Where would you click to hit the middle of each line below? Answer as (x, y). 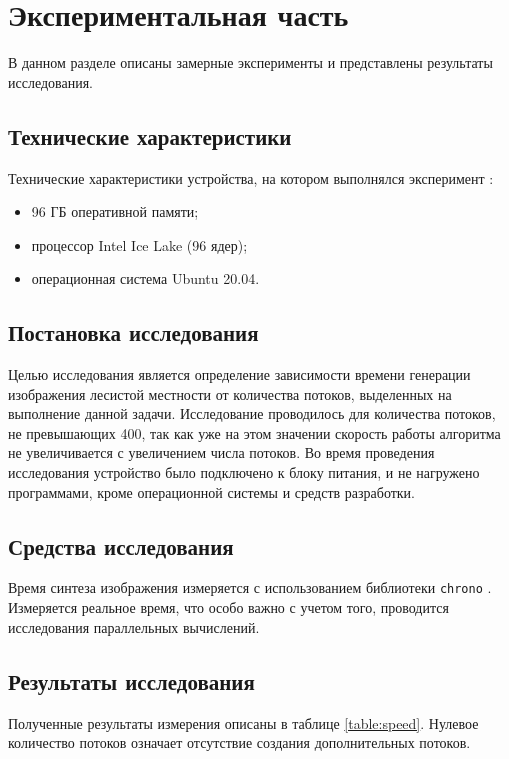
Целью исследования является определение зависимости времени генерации (239, 374)
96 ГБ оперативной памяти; (115, 211)
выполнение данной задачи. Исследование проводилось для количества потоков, (252, 413)
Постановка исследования (133, 332)
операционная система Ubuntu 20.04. (145, 278)
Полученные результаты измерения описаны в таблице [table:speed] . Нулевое (243, 722)
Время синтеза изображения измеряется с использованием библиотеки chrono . (250, 587)
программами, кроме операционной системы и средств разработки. (212, 491)
